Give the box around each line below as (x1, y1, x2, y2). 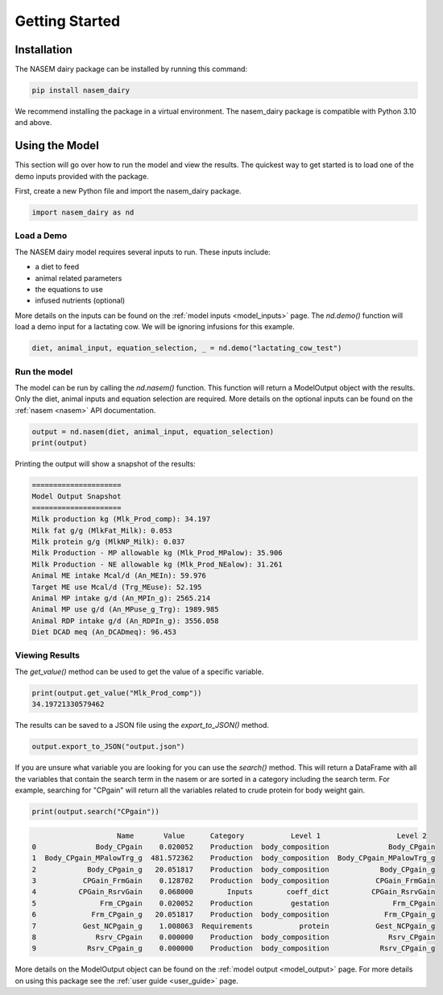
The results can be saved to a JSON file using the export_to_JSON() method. (14, 721, 270, 730)
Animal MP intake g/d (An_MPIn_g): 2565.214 (31, 593, 211, 603)
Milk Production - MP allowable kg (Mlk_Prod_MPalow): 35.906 (31, 549, 283, 558)
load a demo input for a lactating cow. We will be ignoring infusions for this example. (14, 322, 295, 332)
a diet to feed (35, 262, 80, 272)
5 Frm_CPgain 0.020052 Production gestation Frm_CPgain (31, 898, 436, 908)
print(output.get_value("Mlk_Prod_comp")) (31, 688, 202, 697)
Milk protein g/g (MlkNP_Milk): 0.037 (31, 537, 185, 546)
